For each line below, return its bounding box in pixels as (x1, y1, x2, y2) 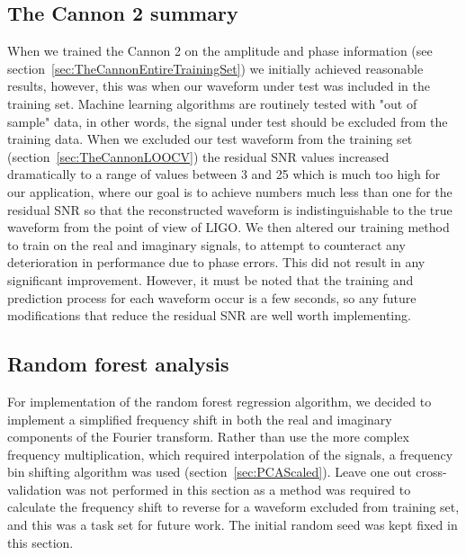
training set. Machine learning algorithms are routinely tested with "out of (7, 94, 417, 112)
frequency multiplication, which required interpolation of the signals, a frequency (7, 444, 453, 463)
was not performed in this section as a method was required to (65, 479, 411, 498)
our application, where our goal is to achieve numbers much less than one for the (7, 182, 453, 201)
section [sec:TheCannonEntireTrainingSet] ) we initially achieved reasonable (7, 58, 424, 77)
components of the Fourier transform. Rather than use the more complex (7, 427, 409, 446)
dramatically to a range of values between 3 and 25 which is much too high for (7, 165, 441, 184)
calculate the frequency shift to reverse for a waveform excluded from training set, (7, 497, 460, 516)
